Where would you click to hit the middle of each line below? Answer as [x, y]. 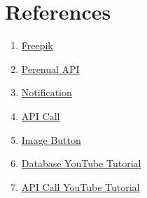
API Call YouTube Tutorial [80, 186]
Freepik [37, 45]
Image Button [51, 139]
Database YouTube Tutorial [81, 163]
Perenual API [50, 68]
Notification [47, 92]
